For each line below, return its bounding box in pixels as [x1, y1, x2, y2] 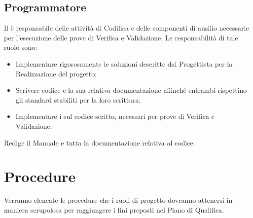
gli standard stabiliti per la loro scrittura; [15, 94, 141, 105]
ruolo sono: [4, 42, 37, 52]
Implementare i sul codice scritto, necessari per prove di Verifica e [15, 111, 215, 121]
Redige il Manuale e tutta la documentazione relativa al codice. [4, 137, 195, 147]
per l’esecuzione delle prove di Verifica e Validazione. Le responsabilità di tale [4, 32, 238, 42]
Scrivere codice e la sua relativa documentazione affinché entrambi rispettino [15, 85, 247, 95]
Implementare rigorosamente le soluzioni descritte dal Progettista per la [15, 58, 233, 69]
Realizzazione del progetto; [15, 68, 97, 78]
